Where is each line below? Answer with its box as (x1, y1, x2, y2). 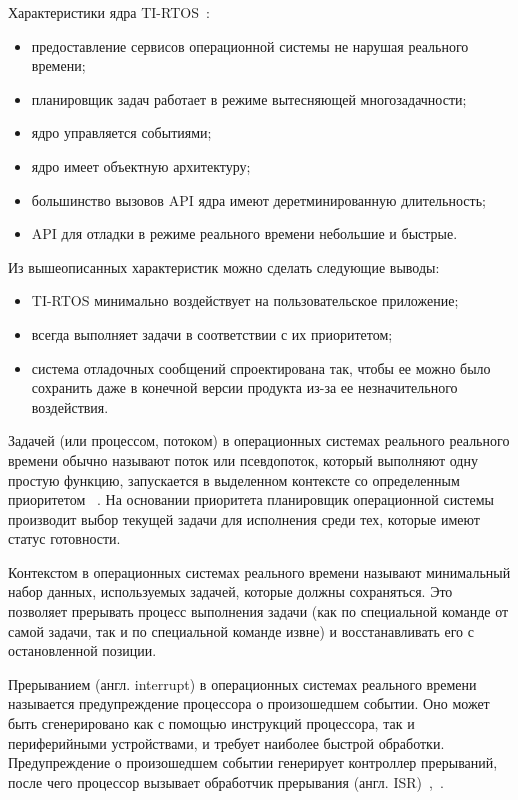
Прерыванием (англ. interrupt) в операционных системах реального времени (8, 673, 477, 694)
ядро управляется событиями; (31, 122, 212, 143)
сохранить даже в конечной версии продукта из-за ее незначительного (31, 377, 458, 398)
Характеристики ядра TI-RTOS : (8, 2, 210, 22)
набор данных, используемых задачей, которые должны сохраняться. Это (8, 581, 453, 602)
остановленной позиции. (8, 640, 157, 661)
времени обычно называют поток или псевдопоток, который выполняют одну (8, 449, 478, 470)
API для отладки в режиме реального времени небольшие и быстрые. (31, 223, 458, 244)
